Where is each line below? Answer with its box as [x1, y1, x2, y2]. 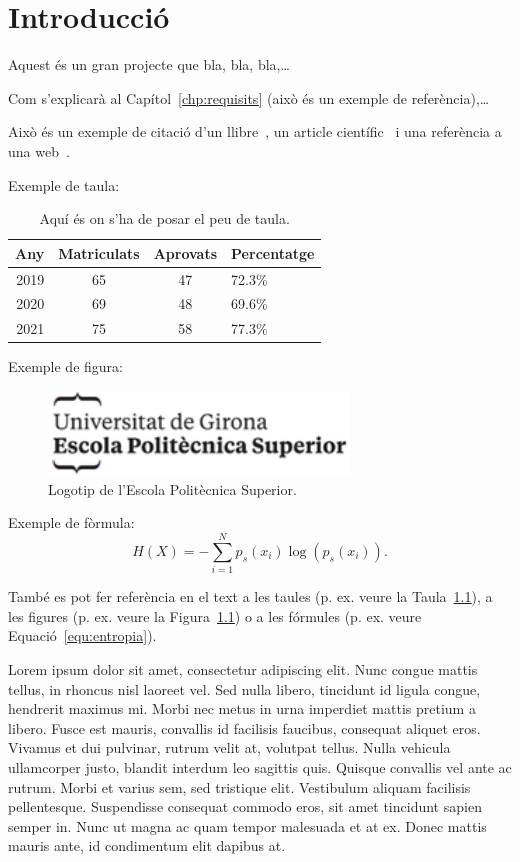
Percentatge [231, 242, 315, 263]
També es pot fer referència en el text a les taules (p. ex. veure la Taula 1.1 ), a [8, 586, 493, 607]
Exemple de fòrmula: [8, 512, 135, 533]
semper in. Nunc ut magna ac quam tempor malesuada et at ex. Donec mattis [8, 815, 487, 836]
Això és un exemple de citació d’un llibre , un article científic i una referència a [8, 121, 502, 142]
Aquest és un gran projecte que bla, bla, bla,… [8, 54, 290, 75]
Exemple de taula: [8, 174, 120, 195]
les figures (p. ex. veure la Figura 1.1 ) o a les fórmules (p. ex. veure [8, 605, 422, 626]
